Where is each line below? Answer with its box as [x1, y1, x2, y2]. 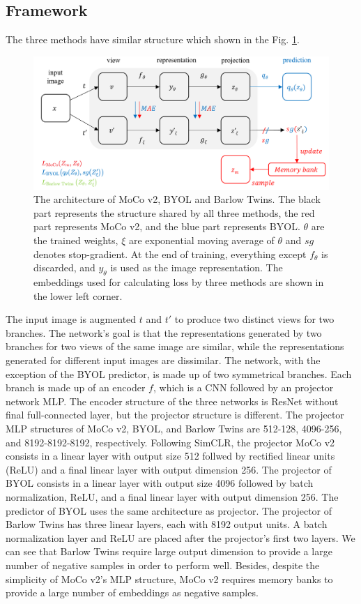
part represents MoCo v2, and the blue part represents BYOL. [33, 219, 300, 234]
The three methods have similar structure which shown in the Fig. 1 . [6, 32, 300, 47]
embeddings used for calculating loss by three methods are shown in [33, 275, 324, 289]
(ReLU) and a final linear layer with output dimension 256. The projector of [6, 462, 332, 476]
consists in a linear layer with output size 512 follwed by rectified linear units [6, 448, 335, 463]
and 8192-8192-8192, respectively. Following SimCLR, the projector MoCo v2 [6, 435, 335, 449]
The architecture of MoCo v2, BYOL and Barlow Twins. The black [33, 192, 321, 206]
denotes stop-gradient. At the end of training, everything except [33, 246, 307, 261]
